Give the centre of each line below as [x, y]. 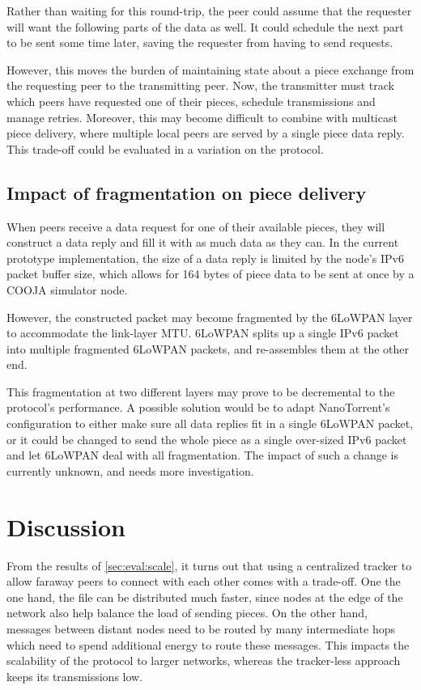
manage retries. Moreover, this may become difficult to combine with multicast [202, 117]
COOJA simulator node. [67, 289]
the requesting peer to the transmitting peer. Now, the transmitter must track [200, 85]
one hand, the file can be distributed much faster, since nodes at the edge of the [205, 597]
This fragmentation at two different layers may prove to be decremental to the [201, 391]
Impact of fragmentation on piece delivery [187, 192]
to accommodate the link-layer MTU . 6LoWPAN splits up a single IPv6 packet [203, 333]
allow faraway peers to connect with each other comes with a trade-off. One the [204, 581]
